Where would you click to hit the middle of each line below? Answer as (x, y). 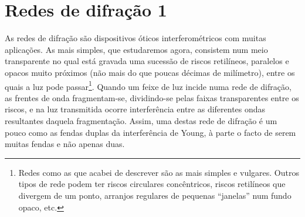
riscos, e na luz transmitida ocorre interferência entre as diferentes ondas (135, 109)
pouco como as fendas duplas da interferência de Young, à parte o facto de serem (150, 132)
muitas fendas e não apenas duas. (65, 144)
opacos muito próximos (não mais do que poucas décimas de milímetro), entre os (150, 72)
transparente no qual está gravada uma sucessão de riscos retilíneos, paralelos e (147, 61)
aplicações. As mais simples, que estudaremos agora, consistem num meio (136, 49)
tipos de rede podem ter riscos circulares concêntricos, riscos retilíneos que (152, 184)
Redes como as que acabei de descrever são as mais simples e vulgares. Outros (159, 172)
